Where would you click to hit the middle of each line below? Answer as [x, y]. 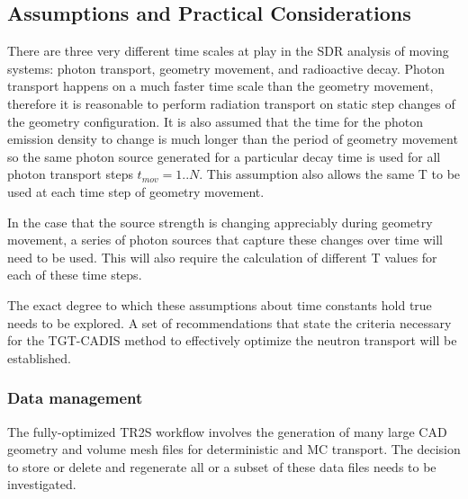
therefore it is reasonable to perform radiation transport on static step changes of [231, 103]
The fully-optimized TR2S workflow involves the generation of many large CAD [227, 431]
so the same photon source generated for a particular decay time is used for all [224, 156]
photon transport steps [70, 174]
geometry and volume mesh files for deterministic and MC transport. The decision [234, 449]
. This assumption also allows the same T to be [330, 174]
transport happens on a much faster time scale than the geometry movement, [220, 86]
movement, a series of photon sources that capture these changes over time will [225, 240]
